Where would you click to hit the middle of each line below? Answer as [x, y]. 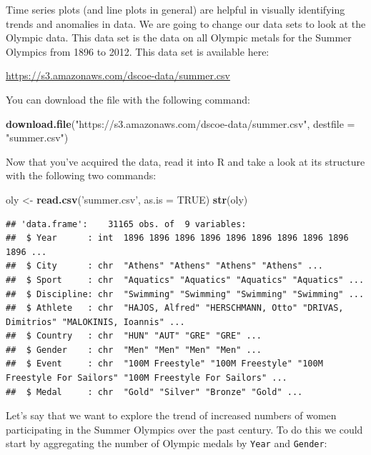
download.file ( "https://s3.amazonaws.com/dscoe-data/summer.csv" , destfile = [180, 123]
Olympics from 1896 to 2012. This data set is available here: [138, 51]
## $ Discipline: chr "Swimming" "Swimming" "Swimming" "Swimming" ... [185, 294]
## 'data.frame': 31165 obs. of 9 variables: [126, 224]
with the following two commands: [81, 175]
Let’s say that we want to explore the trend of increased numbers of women [171, 415]
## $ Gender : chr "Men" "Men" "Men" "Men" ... [134, 350]
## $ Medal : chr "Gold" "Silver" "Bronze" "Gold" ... [154, 392]
